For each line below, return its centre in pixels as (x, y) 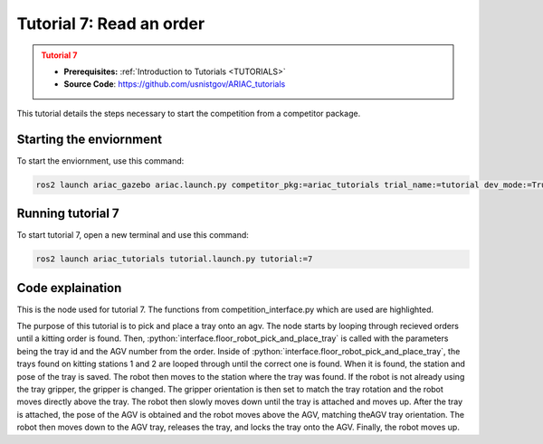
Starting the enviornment (90, 139)
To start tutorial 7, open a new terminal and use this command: (133, 235)
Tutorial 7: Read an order (111, 24)
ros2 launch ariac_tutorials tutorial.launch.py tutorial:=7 (174, 259)
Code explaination (69, 288)
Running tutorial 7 (68, 214)
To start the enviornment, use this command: (100, 161)
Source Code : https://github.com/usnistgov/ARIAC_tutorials (175, 84)
